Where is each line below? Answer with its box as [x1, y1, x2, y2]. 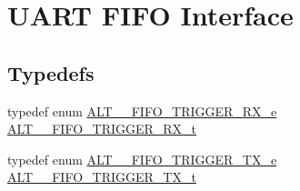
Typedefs [7, 58, 95, 86]
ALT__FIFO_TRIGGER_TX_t [7, 167, 196, 186]
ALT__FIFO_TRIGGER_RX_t [7, 119, 197, 138]
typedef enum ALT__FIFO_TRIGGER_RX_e [7, 101, 277, 120]
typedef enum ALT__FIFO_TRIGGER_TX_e [7, 149, 277, 168]
